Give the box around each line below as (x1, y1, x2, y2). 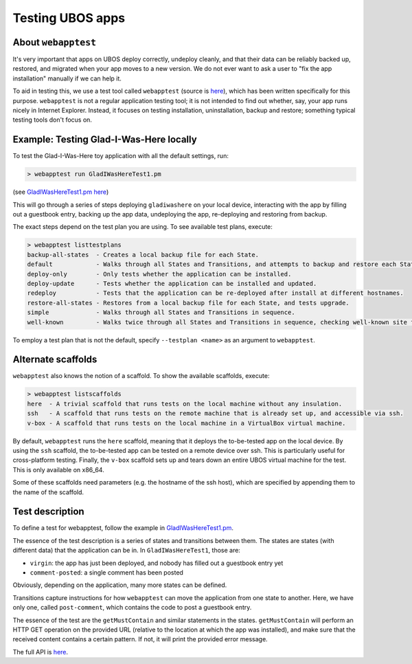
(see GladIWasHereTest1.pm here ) (12, 188, 109, 196)
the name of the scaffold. (12, 488, 84, 496)
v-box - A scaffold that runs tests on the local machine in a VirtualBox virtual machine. (27, 419, 346, 427)
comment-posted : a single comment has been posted (30, 568, 183, 577)
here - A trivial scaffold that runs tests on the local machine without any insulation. (27, 399, 343, 408)
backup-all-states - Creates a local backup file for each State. (27, 251, 260, 258)
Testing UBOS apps (12, 10, 126, 25)
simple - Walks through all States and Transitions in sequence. (27, 309, 295, 316)
